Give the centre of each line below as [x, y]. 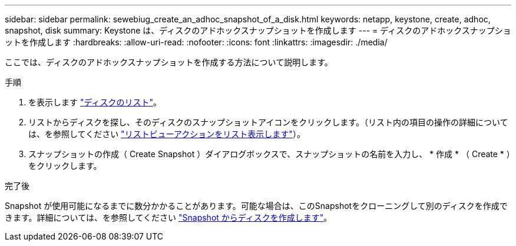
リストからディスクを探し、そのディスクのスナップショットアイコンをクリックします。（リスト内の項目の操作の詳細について [268, 122]
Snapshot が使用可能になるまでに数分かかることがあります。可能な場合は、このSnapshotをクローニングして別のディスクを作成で [256, 206]
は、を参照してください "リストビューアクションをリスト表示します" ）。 [167, 134]
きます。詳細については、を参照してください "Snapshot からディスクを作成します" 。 [168, 217]
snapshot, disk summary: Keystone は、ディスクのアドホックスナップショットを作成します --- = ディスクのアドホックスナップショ [258, 30]
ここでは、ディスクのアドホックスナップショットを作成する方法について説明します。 [169, 62]
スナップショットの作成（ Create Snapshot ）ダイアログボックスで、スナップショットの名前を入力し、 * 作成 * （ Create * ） [269, 154]
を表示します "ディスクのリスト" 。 [95, 102]
